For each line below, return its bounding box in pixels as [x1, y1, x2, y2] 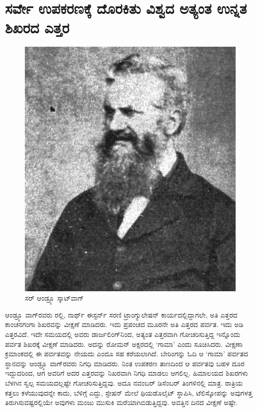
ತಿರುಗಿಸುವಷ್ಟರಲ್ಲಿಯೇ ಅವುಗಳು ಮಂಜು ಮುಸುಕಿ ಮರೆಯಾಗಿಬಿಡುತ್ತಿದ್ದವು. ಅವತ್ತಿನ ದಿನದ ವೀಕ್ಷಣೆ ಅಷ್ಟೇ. [5, 397, 238, 408]
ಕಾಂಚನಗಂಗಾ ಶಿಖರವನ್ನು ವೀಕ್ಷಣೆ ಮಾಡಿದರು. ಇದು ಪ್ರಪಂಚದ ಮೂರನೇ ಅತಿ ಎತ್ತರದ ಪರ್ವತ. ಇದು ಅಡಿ [5, 319, 244, 329]
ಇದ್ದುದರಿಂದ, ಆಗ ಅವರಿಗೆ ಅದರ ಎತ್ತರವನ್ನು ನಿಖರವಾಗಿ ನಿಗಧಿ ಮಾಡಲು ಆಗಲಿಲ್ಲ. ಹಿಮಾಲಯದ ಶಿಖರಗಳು [5, 368, 248, 378]
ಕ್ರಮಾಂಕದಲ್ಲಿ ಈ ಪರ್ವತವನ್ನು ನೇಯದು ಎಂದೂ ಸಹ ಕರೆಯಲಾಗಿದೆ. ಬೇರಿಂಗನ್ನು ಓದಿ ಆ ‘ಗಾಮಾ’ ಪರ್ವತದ [5, 348, 248, 359]
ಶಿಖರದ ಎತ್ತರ [5, 17, 70, 38]
